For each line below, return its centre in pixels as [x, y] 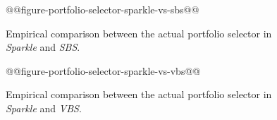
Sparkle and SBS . [43, 47]
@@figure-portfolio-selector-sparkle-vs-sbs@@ [103, 9]
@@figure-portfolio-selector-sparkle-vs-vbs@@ [103, 70]
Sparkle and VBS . [44, 108]
